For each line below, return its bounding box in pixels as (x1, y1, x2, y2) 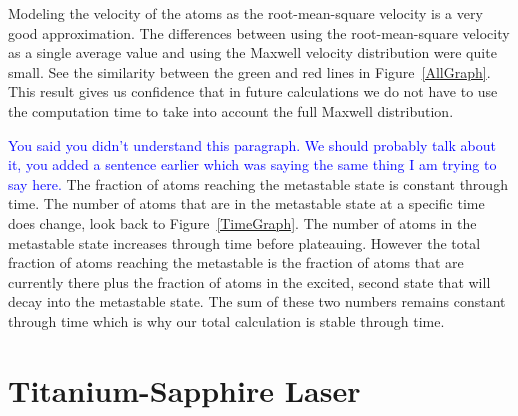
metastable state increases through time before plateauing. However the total (8, 232, 481, 253)
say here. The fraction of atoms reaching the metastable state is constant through (8, 173, 508, 194)
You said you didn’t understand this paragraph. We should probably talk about (8, 134, 496, 155)
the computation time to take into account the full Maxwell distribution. (8, 100, 454, 121)
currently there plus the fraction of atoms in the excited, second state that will (8, 271, 491, 292)
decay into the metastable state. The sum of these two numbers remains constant (8, 291, 506, 312)
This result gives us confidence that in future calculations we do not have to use (8, 81, 498, 102)
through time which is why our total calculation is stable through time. (8, 310, 445, 331)
